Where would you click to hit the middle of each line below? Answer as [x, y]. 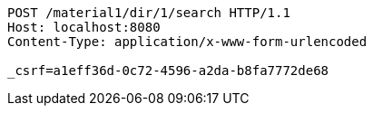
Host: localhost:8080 [84, 27]
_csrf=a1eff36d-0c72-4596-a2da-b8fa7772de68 [168, 71]
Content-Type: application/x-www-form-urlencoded [187, 42]
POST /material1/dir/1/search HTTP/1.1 [149, 13]
